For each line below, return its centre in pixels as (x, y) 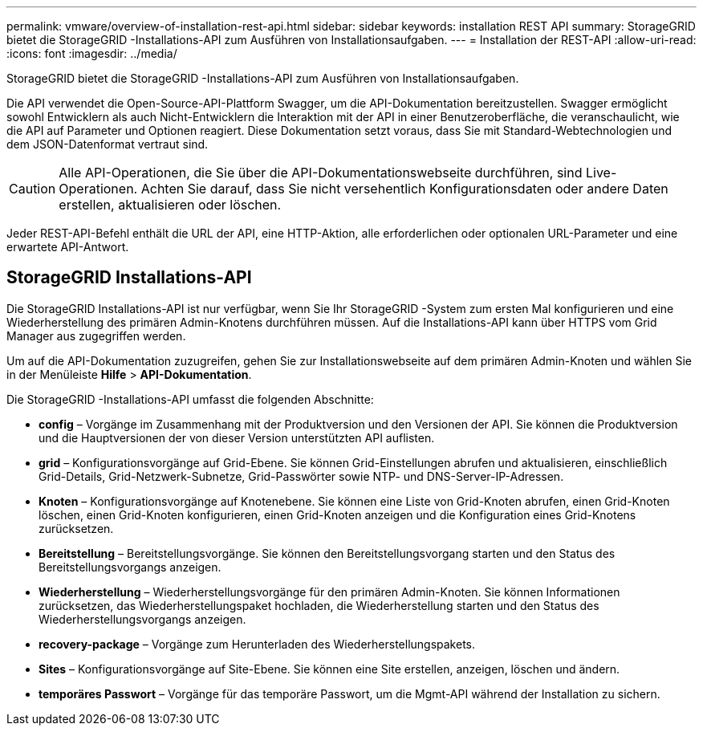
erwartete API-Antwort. (68, 247)
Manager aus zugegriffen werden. (96, 335)
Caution (33, 189)
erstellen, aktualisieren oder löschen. (170, 205)
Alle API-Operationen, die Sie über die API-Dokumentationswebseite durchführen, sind (321, 173)
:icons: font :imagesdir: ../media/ (92, 53)
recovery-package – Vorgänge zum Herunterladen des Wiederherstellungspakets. (257, 644)
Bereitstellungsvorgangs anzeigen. (130, 567)
